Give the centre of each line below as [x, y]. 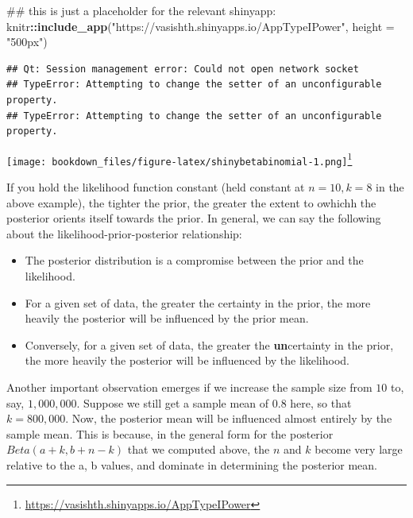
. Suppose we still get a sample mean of [173, 402]
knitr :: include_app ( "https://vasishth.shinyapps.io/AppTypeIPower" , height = [201, 26]
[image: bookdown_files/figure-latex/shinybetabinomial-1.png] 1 [179, 158]
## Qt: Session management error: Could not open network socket [183, 69]
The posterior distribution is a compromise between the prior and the [194, 260]
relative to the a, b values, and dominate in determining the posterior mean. [192, 464]
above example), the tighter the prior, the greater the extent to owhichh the [191, 202]
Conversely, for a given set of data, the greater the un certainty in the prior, [209, 344]
